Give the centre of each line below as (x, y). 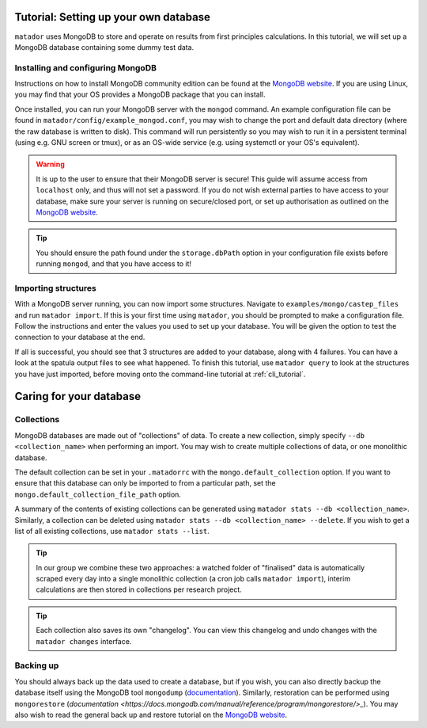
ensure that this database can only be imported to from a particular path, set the (145, 483)
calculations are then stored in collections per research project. (139, 589)
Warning (50, 164)
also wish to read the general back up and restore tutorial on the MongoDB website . (151, 715)
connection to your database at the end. (80, 337)
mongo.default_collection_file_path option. (98, 494)
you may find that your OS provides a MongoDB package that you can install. (140, 94)
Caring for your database (78, 396)
